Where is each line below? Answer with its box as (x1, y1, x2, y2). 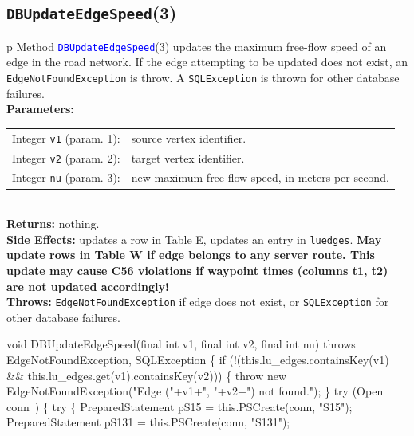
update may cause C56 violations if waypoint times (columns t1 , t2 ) (6, 262, 388, 279)
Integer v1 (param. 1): (12, 129, 120, 146)
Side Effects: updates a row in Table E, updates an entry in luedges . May (6, 230, 382, 247)
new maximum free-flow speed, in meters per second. (131, 169, 389, 186)
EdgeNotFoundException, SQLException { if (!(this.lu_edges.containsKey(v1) (6, 352, 389, 368)
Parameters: (6, 100, 74, 117)
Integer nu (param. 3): (12, 169, 120, 186)
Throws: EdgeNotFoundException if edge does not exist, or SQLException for (6, 293, 389, 310)
